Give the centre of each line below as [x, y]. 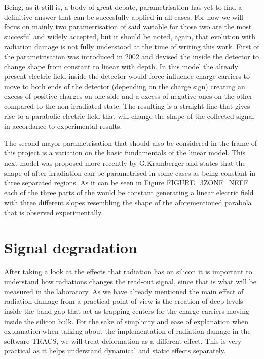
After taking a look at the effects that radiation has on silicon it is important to [128, 271]
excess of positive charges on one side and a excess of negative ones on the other [128, 96]
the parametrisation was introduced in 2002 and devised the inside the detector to [131, 56]
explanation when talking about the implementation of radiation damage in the [127, 331]
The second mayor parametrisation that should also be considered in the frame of [131, 143]
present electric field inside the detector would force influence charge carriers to [127, 76]
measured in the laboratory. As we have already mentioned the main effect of [124, 291]
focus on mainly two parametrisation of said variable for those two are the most [128, 27]
